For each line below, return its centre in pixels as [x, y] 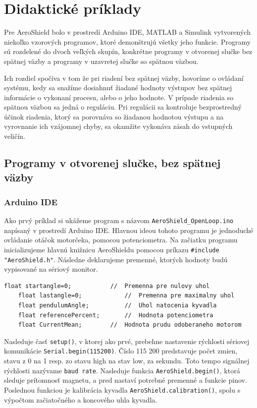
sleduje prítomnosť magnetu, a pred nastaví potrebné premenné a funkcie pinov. [126, 380]
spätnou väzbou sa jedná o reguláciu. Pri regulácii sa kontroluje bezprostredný [123, 107]
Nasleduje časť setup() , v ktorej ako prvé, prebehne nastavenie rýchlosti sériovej [127, 341]
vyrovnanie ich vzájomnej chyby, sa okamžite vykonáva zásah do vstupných [118, 126]
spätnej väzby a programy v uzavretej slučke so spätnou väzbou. [101, 61]
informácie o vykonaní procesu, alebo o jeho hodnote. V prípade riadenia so [119, 97]
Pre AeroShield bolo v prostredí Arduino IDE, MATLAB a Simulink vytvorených [127, 32]
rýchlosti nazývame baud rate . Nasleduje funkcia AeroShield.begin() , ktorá [122, 370]
